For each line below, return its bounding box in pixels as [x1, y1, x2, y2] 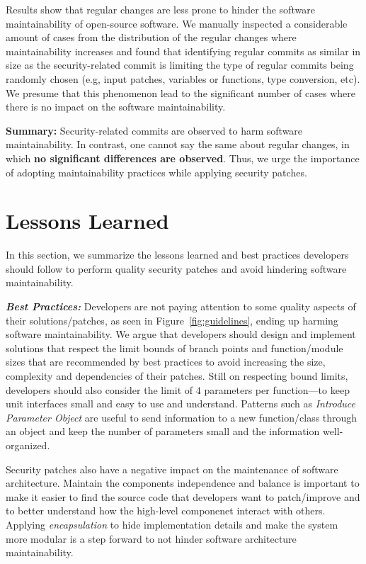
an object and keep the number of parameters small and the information [6, 424, 320, 439]
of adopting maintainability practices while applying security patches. [6, 164, 307, 179]
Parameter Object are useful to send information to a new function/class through [6, 410, 358, 424]
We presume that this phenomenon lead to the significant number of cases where [6, 85, 355, 100]
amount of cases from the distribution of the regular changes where [6, 30, 297, 45]
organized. [6, 437, 50, 452]
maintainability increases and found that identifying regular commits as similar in [6, 43, 361, 58]
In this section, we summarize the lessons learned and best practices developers [6, 247, 349, 262]
